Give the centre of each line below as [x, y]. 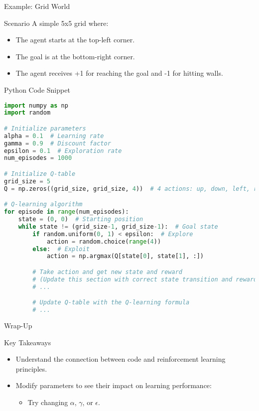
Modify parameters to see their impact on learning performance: [114, 385]
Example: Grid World [37, 6]
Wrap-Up [18, 325]
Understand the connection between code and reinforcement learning [121, 359]
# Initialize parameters [45, 128]
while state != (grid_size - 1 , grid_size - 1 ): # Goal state [118, 226]
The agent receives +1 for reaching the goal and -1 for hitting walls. [119, 73]
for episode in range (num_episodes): [66, 212]
